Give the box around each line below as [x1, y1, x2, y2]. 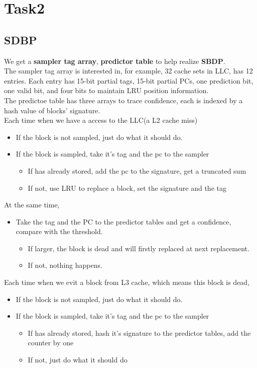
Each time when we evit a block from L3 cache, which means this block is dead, [4, 277, 250, 287]
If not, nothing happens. [28, 260, 102, 270]
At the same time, [4, 199, 60, 210]
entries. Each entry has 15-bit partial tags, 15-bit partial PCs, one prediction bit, [4, 75, 253, 86]
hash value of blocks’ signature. [4, 105, 100, 115]
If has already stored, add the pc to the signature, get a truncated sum [28, 165, 246, 176]
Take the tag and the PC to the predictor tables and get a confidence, [16, 216, 231, 227]
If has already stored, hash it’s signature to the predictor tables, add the [28, 327, 251, 338]
